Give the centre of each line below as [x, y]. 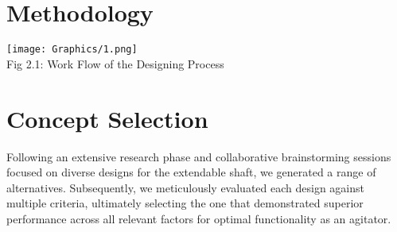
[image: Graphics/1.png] [72, 50]
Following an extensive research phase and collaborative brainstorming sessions [199, 156]
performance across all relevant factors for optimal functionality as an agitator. [199, 218]
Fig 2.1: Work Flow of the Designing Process [115, 63]
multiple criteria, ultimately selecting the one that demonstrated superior [185, 203]
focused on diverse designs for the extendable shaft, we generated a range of [191, 172]
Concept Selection [107, 118]
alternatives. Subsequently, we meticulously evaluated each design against [185, 187]
